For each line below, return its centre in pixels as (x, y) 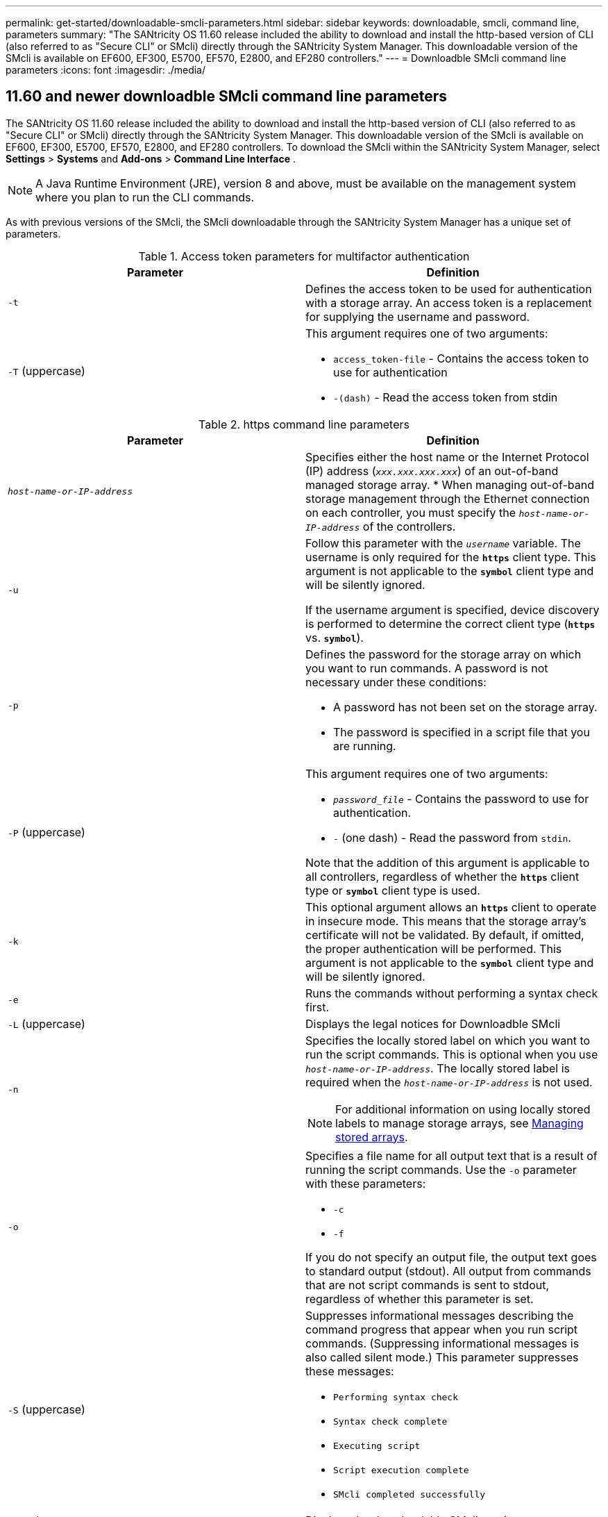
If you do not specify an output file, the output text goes (451, 1257)
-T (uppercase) (47, 371)
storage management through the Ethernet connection (448, 498)
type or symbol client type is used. (393, 890)
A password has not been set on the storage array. (465, 707)
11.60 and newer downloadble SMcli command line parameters (227, 97)
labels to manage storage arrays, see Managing (459, 1123)
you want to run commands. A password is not (427, 668)
